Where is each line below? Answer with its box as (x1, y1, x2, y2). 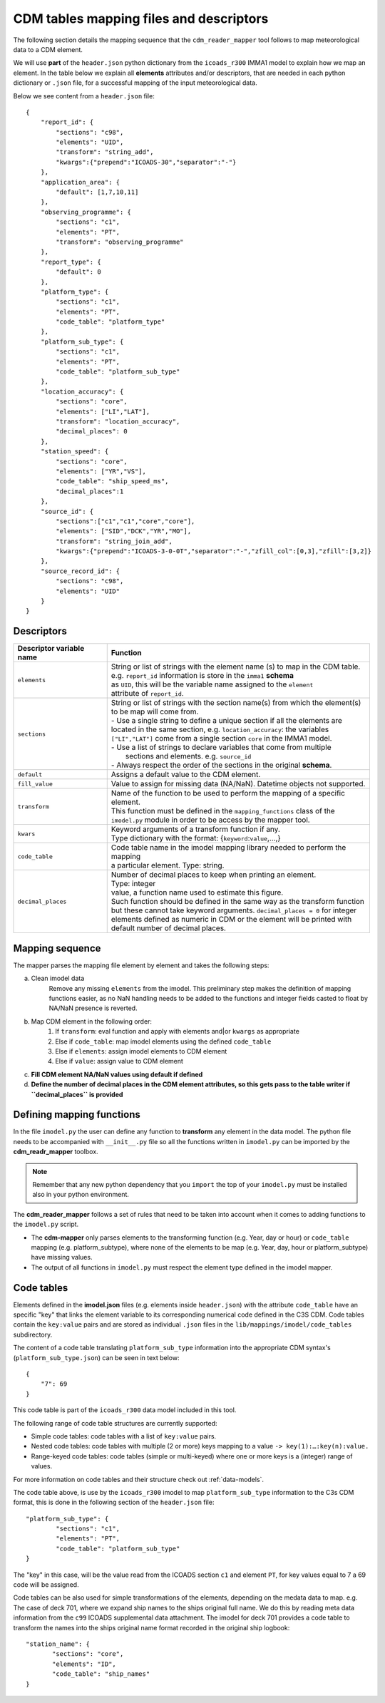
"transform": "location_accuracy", (56, 418, 180, 426)
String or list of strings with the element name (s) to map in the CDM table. (111, 662, 361, 672)
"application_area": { (40, 178, 120, 186)
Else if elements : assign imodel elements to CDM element (55, 1046, 227, 1055)
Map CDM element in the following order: (31, 1017, 153, 1026)
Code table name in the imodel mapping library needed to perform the (111, 843, 346, 853)
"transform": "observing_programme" (56, 237, 185, 246)
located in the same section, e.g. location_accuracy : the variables (111, 724, 329, 734)
